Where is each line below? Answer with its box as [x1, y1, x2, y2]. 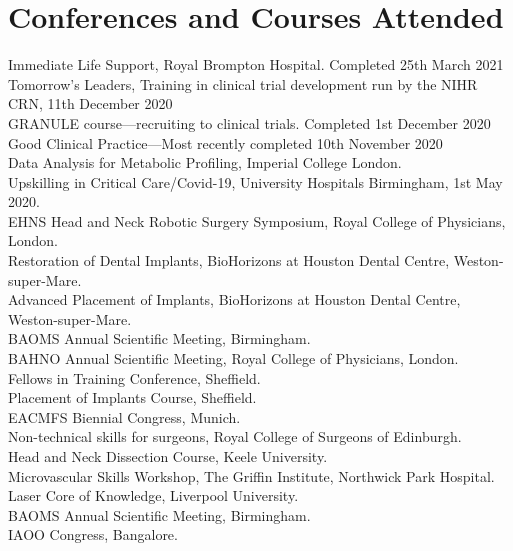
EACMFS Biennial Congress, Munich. [8, 406, 241, 427]
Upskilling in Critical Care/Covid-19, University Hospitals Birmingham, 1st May [8, 171, 503, 192]
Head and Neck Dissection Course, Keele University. [8, 446, 328, 466]
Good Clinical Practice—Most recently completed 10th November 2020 [8, 132, 443, 153]
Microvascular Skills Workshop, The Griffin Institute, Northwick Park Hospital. [8, 465, 495, 486]
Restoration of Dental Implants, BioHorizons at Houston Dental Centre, [8, 250, 450, 271]
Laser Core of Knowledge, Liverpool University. [8, 485, 299, 506]
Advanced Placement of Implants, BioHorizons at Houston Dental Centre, [8, 289, 461, 310]
